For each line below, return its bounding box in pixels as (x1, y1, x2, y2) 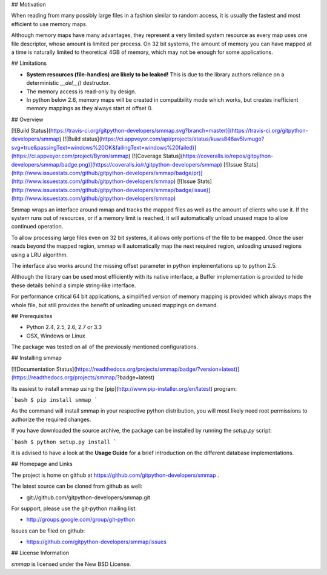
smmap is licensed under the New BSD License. (11, 560, 131, 568)
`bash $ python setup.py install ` (11, 438, 117, 445)
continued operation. (11, 223, 64, 230)
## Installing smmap (11, 354, 62, 362)
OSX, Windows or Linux (26, 332, 86, 339)
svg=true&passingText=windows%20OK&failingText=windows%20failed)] (11, 144, 197, 151)
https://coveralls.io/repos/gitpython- (182, 152, 274, 160)
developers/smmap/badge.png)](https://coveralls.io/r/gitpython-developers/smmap (11, 161, 220, 168)
